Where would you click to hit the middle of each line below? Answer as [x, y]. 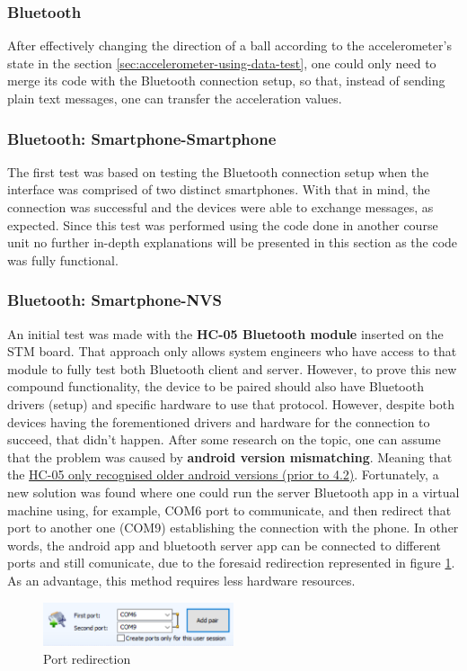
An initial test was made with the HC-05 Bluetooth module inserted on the [225, 333]
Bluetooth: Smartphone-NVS [115, 300]
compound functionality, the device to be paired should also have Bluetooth [216, 386]
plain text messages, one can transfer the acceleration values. [175, 98]
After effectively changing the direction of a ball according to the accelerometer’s [229, 45]
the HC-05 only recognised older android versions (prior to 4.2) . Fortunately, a [223, 474]
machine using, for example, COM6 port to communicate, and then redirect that [229, 510]
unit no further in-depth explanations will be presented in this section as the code [233, 242]
